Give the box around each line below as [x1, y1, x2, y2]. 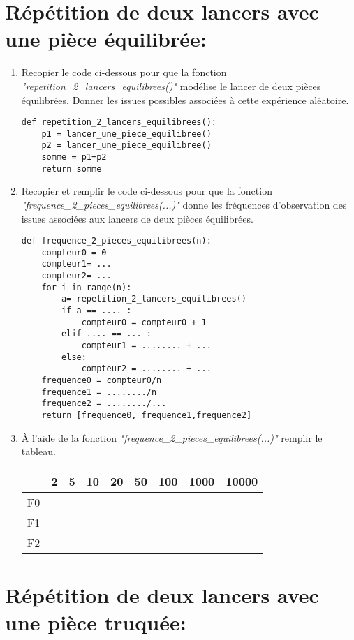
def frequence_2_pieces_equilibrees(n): [21, 236, 212, 246]
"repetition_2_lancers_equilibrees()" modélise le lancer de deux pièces [21, 78, 321, 93]
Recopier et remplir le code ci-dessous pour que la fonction [21, 184, 272, 198]
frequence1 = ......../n [41, 387, 157, 397]
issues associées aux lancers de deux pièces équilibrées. [21, 211, 253, 225]
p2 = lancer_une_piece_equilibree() [41, 140, 212, 151]
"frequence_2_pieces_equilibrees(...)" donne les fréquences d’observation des [21, 197, 347, 211]
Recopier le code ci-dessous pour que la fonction [21, 65, 227, 80]
